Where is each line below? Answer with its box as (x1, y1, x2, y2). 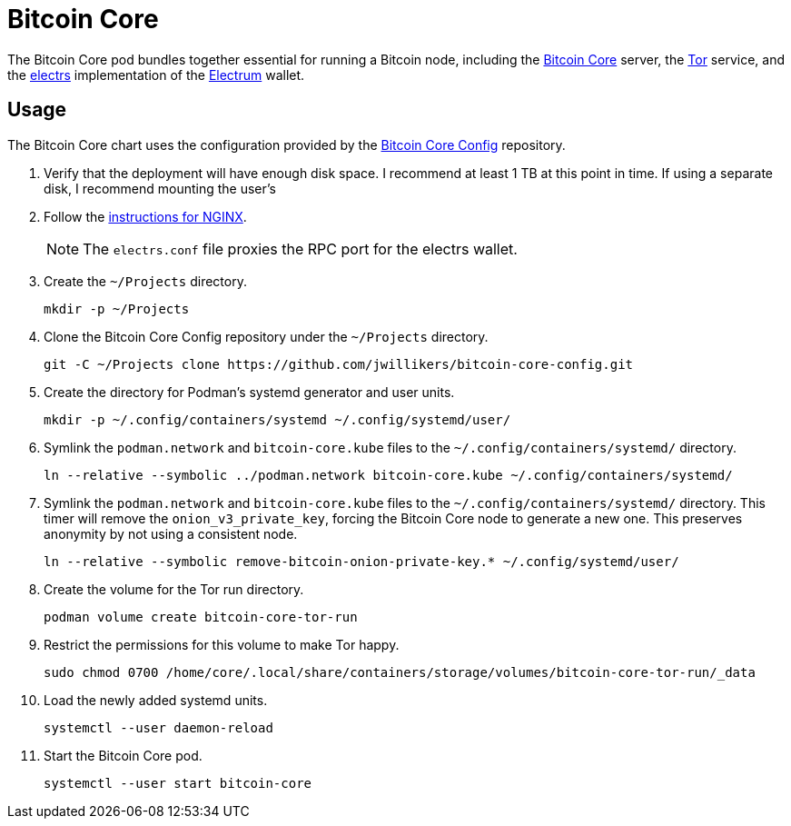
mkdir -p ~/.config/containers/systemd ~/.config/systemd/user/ (44, 412, 511, 427)
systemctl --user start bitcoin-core (44, 775, 312, 791)
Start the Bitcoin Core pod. (44, 747, 203, 763)
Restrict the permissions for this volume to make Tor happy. (44, 636, 400, 652)
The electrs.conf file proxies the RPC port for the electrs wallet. (83, 239, 518, 258)
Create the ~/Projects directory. (44, 273, 247, 289)
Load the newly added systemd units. (44, 692, 268, 708)
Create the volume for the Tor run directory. (44, 581, 304, 597)
